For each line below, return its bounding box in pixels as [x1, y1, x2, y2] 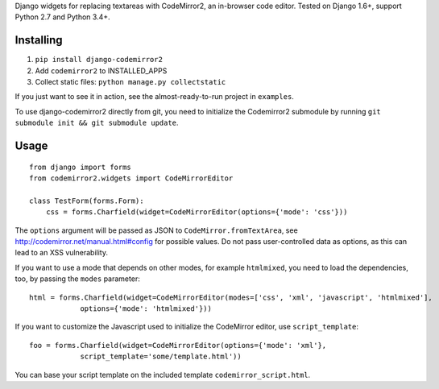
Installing [14, 33, 64, 48]
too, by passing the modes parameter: [14, 274, 140, 283]
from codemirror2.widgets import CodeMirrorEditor [29, 174, 234, 183]
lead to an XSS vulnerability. [14, 248, 109, 258]
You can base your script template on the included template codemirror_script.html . [14, 370, 311, 379]
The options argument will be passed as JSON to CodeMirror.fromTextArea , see [14, 226, 298, 235]
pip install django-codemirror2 [35, 55, 163, 64]
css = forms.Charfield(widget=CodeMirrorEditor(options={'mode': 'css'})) [45, 208, 348, 217]
